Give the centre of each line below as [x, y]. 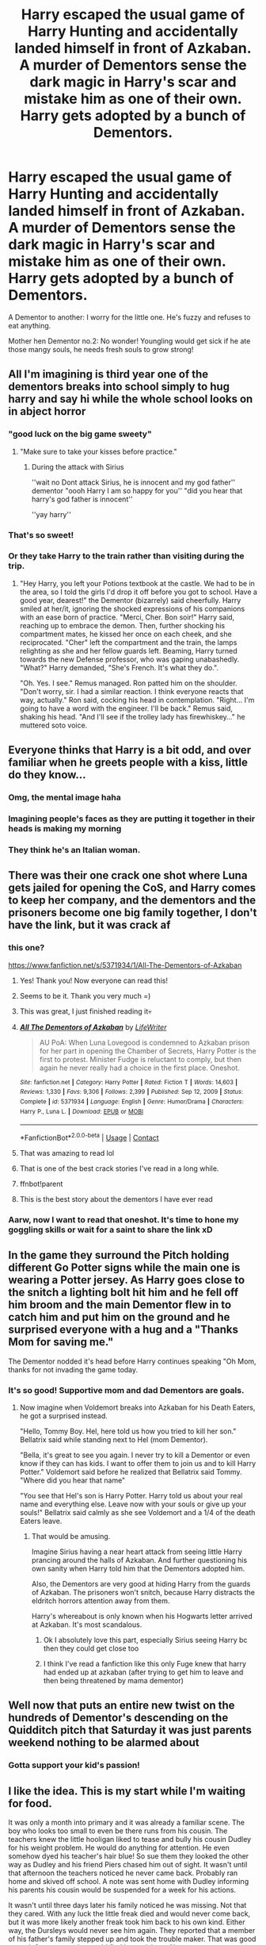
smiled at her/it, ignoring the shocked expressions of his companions [132, 608]
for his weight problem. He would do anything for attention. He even [119, 1848]
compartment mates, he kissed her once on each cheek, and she [125, 634]
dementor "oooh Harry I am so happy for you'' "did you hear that [137, 490]
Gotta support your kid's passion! [74, 1765]
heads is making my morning [65, 829]
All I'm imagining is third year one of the [108, 374]
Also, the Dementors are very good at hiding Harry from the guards [141, 1584]
